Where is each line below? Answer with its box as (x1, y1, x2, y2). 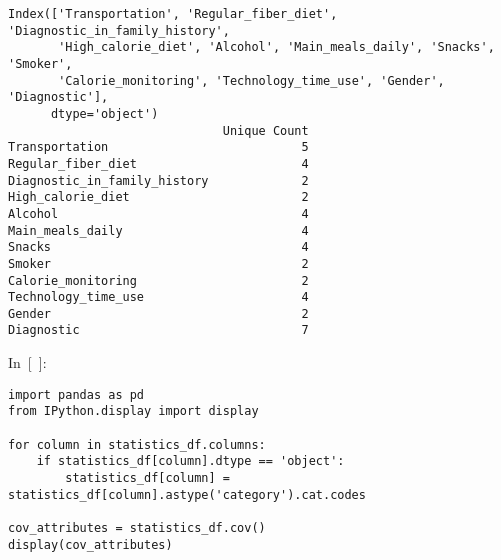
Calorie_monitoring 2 (8, 273, 309, 288)
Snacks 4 (8, 240, 309, 255)
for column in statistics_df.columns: (8, 437, 266, 452)
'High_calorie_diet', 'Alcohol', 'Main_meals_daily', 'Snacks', (58, 40, 495, 55)
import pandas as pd (8, 387, 145, 402)
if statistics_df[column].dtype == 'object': (36, 454, 345, 469)
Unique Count (222, 123, 309, 138)
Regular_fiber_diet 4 (8, 156, 309, 171)
